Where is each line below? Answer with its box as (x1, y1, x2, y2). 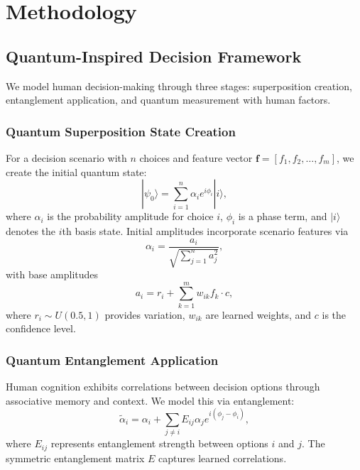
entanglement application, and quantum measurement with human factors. (6, 92, 331, 107)
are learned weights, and (205, 307, 312, 322)
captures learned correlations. (158, 450, 287, 465)
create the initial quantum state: (6, 164, 147, 179)
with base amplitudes (6, 267, 99, 282)
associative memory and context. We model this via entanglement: (6, 393, 295, 408)
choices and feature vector (139, 150, 253, 165)
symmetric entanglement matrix (6, 450, 145, 465)
